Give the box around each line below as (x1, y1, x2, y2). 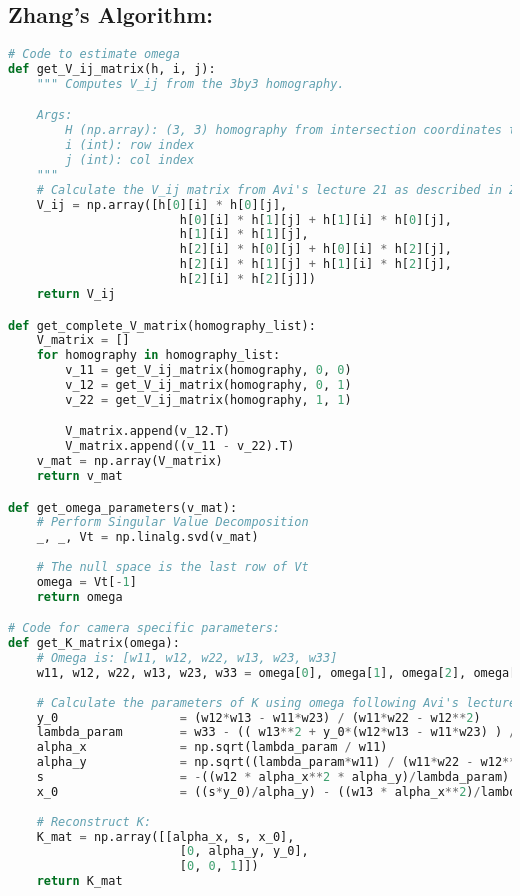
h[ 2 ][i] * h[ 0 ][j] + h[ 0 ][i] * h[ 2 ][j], (179, 242, 452, 257)
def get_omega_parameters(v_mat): (8, 500, 238, 515)
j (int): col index (65, 153, 195, 168)
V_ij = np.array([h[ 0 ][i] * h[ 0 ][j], (36, 197, 288, 212)
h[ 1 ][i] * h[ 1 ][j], (179, 227, 309, 242)
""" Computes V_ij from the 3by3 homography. (36, 76, 345, 91)
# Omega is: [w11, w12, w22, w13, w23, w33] (36, 651, 338, 666)
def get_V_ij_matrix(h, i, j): (8, 62, 216, 77)
